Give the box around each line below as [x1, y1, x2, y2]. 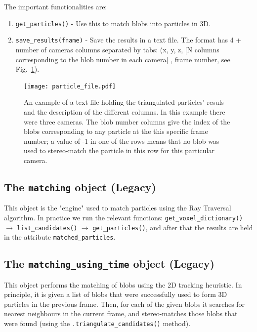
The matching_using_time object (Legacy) [4, 256, 214, 271]
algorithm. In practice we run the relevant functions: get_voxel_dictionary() [4, 212, 243, 222]
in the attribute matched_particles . [4, 232, 116, 242]
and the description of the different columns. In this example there [24, 106, 225, 117]
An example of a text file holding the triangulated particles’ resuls [24, 97, 224, 107]
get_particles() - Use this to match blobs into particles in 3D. [15, 18, 211, 28]
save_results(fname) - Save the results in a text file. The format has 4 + [15, 35, 242, 45]
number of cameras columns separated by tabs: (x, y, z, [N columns [15, 44, 219, 54]
